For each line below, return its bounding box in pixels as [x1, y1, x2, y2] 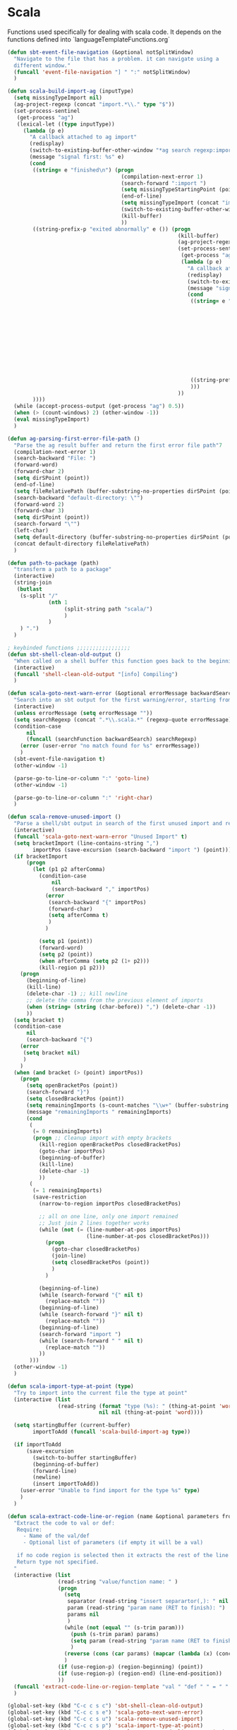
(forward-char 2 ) [13, 468, 65, 475]
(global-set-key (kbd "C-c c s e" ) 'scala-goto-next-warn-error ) [7, 1709, 203, 1716]
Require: [16, 1526, 42, 1533]
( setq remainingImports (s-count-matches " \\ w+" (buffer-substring [25, 1102, 229, 1109]
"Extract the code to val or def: [13, 1519, 115, 1527]
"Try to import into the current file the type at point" [13, 1389, 188, 1396]
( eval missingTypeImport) [13, 416, 90, 424]
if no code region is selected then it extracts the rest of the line [16, 1552, 229, 1559]
